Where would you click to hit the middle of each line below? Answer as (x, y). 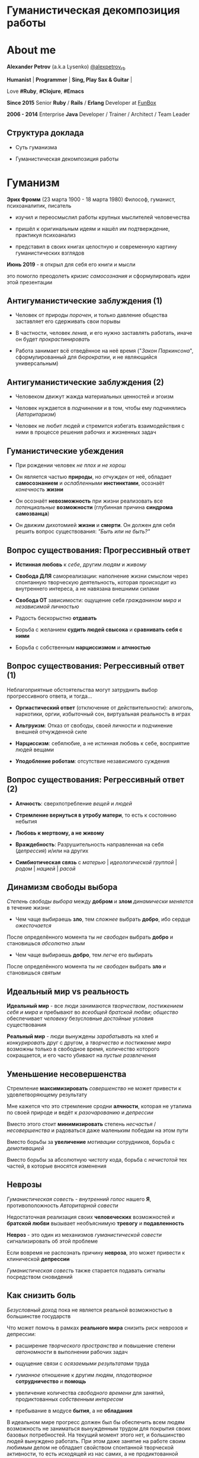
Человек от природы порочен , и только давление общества (91, 315)
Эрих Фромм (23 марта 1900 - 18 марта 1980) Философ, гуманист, (91, 199)
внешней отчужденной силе (51, 732)
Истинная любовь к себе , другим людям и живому (81, 564)
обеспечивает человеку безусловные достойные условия (80, 1018)
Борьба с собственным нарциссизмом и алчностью (83, 647)
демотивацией (25, 1148)
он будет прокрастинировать (53, 339)
